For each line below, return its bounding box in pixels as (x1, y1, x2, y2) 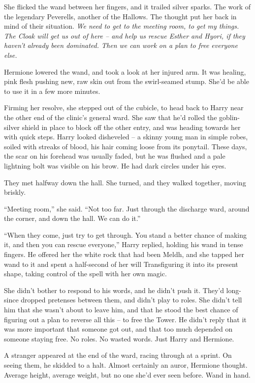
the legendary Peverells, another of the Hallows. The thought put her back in (4, 11, 237, 21)
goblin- (219, 112, 240, 122)
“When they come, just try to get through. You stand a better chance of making (4, 229, 247, 240)
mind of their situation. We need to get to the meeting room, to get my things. (4, 21, 239, 31)
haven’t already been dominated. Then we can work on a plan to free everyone (4, 40, 238, 50)
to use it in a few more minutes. (4, 85, 100, 96)
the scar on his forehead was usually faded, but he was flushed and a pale (4, 151, 225, 161)
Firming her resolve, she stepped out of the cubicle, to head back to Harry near (4, 102, 244, 113)
